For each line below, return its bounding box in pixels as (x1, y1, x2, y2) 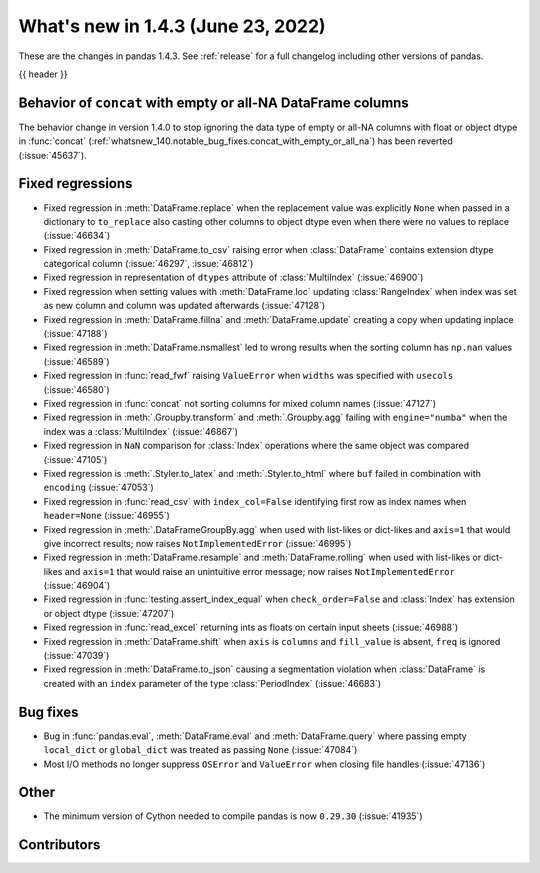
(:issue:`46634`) (43, 230, 111, 242)
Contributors (18, 836, 101, 854)
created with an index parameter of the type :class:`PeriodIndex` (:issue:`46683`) (43, 677, 382, 689)
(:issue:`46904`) (43, 580, 111, 592)
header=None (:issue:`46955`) (43, 510, 170, 522)
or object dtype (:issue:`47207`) (43, 607, 175, 619)
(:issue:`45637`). (18, 149, 87, 161)
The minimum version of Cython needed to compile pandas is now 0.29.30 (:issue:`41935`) (43, 810, 423, 822)
